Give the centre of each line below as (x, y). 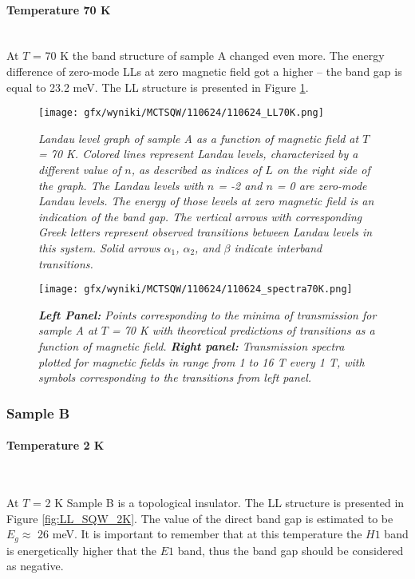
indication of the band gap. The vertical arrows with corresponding (200, 216)
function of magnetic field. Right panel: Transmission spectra (192, 346)
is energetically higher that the (81, 550)
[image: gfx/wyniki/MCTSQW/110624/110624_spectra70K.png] (196, 289)
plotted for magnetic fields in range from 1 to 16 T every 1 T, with (202, 361)
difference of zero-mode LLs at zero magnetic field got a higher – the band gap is (204, 71)
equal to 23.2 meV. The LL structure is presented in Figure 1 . (158, 87)
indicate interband (278, 247)
